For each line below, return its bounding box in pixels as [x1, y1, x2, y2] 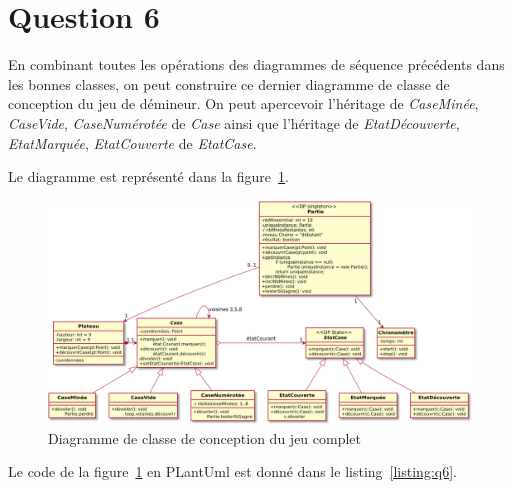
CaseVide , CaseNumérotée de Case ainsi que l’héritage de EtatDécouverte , [8, 112, 460, 133]
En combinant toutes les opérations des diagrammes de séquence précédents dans [8, 54, 505, 75]
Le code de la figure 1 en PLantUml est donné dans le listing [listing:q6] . [8, 461, 457, 482]
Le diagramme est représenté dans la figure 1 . [8, 166, 289, 187]
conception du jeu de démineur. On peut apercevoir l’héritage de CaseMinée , [8, 93, 479, 114]
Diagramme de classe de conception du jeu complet [48, 427, 362, 448]
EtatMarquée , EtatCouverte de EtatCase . [8, 132, 257, 153]
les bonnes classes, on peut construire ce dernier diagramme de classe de [8, 73, 450, 94]
